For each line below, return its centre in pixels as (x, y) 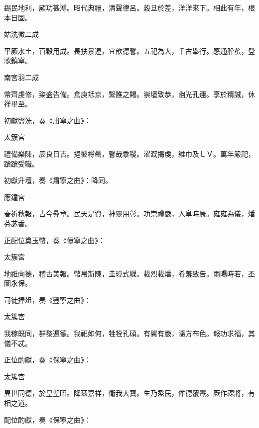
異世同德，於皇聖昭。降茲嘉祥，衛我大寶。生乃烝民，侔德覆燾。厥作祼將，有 (129, 393)
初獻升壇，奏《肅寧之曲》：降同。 (58, 180)
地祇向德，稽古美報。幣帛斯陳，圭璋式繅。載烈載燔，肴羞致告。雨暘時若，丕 (129, 273)
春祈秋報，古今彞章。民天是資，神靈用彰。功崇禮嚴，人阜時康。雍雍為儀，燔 (129, 214)
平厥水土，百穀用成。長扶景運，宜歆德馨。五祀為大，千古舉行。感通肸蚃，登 (129, 50)
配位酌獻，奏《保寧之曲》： (48, 419)
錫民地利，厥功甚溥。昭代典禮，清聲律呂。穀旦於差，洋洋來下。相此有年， (126, 7)
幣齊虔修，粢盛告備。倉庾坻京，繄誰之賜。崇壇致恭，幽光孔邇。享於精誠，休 (129, 94)
